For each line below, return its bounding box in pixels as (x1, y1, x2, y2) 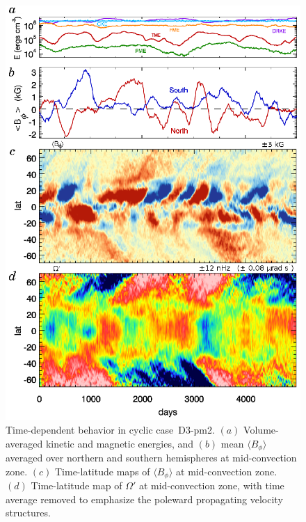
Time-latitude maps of (54, 464, 150, 478)
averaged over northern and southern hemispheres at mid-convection (6, 450, 297, 465)
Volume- (243, 422, 279, 437)
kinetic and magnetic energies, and (45, 436, 194, 450)
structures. (6, 505, 51, 520)
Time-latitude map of (31, 478, 122, 493)
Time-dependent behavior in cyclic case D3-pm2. (6, 422, 215, 437)
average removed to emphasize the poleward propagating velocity (6, 491, 283, 506)
